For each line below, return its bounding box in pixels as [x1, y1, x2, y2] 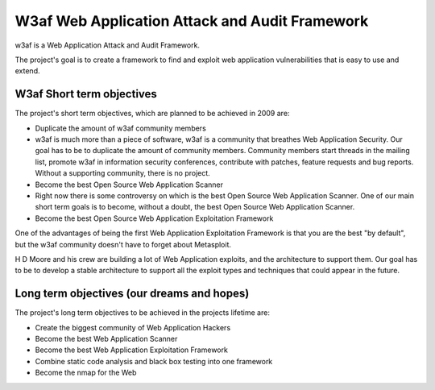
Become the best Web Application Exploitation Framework [35, 345, 229, 355]
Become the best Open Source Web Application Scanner [35, 180, 223, 189]
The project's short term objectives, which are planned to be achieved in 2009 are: [14, 109, 290, 118]
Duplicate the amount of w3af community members [35, 123, 207, 133]
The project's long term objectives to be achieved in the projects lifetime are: [14, 308, 270, 317]
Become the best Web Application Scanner [35, 334, 178, 343]
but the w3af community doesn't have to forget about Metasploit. [14, 239, 232, 249]
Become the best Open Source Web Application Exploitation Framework [35, 214, 274, 223]
